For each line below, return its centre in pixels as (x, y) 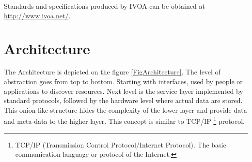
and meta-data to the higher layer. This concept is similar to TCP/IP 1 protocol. (124, 120)
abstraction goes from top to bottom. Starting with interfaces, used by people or (123, 81)
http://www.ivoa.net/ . (37, 15)
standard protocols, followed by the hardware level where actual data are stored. (123, 100)
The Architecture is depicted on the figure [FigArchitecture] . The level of (112, 72)
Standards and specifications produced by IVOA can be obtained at (104, 6)
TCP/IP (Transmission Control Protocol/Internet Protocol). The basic (121, 144)
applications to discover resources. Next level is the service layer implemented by (124, 91)
